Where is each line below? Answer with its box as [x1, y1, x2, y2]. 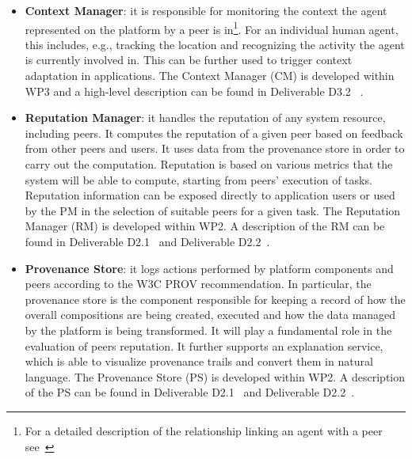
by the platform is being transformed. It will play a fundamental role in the [25, 321, 392, 338]
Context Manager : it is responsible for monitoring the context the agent [25, 2, 387, 18]
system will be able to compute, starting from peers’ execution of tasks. [25, 171, 372, 188]
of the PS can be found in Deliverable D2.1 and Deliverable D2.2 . [25, 384, 355, 400]
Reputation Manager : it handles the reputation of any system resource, [25, 109, 386, 126]
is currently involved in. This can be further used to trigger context [25, 51, 353, 68]
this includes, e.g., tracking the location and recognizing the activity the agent [25, 36, 405, 52]
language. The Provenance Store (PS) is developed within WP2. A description [25, 368, 406, 385]
